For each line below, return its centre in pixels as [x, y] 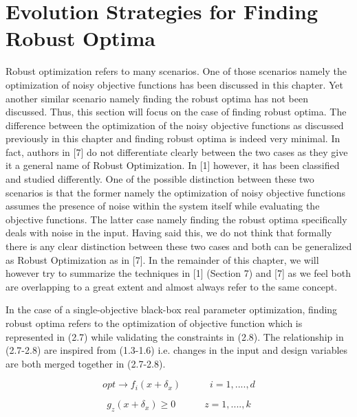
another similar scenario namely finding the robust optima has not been [157, 98]
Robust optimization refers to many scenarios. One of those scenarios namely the [176, 71]
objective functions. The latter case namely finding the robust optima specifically [176, 219]
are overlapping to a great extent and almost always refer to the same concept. [172, 286]
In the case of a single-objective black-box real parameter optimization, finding [172, 309]
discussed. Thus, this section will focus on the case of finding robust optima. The [176, 112]
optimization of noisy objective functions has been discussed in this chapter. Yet [174, 84]
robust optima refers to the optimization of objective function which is [154, 323]
